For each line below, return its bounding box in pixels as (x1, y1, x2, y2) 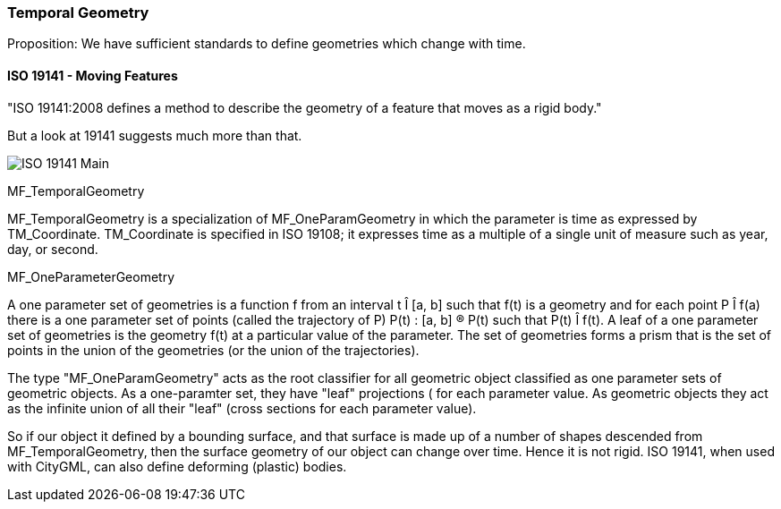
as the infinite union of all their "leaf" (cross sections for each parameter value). (7, 400, 477, 416)
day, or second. (7, 241, 98, 257)
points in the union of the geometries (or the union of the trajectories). (7, 342, 420, 358)
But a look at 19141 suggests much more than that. (7, 127, 302, 143)
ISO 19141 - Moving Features (7, 67, 178, 83)
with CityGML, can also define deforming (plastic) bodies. (7, 458, 347, 474)
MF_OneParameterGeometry (7, 268, 175, 284)
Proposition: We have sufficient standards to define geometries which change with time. (7, 36, 526, 52)
